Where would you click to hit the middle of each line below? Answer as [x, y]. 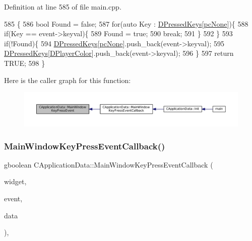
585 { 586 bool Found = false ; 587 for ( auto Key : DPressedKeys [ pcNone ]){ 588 [126, 23]
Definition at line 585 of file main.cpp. [63, 7]
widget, [15, 181]
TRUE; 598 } [25, 63]
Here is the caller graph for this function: [68, 80]
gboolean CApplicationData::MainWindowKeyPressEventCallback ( [109, 164]
